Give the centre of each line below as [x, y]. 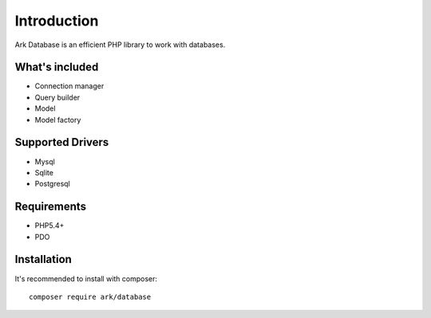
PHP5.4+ [49, 226]
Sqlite [44, 172]
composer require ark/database [90, 296]
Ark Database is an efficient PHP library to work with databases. [120, 45]
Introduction [57, 21]
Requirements [51, 207]
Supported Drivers [62, 142]
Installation [43, 259]
